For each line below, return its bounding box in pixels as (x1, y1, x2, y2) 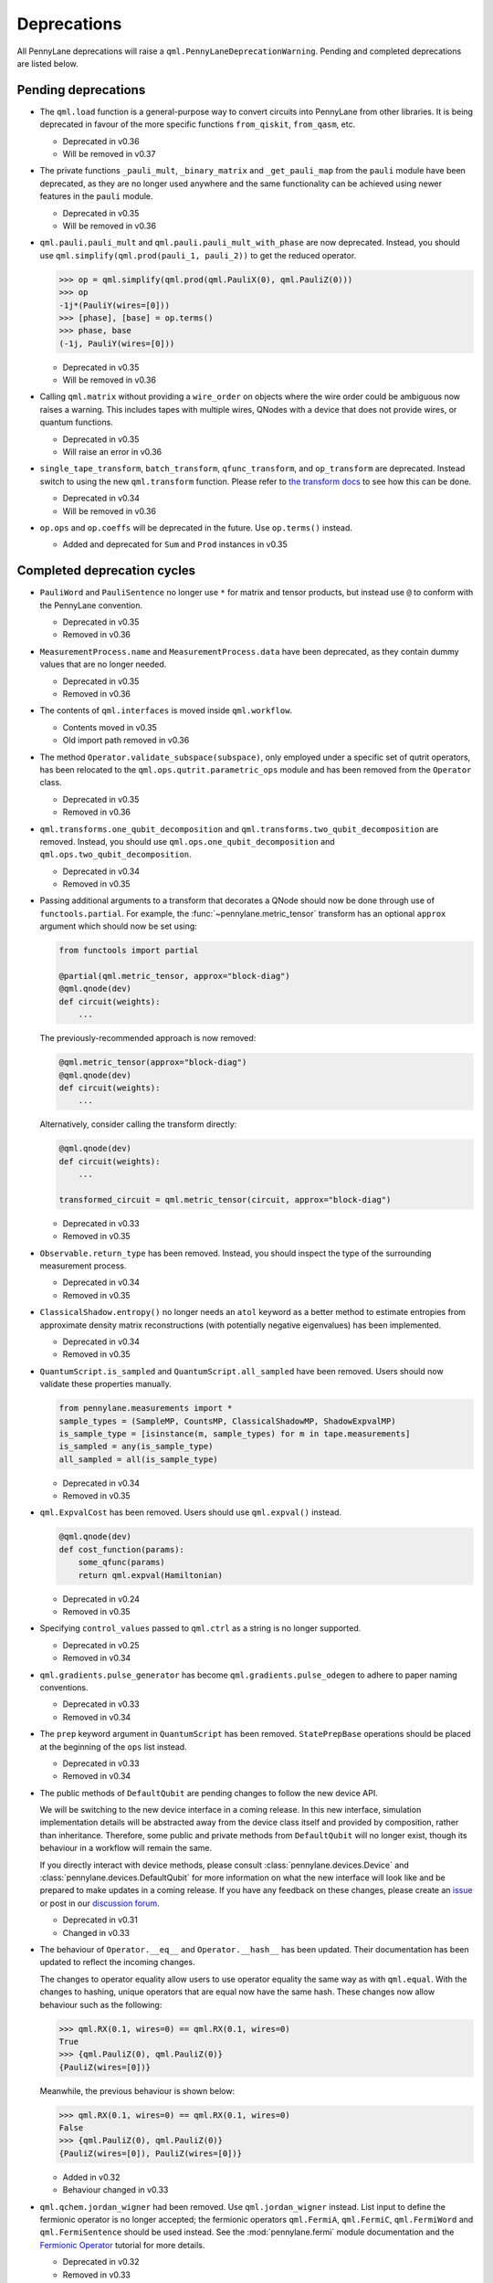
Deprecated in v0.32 (62, 2257, 140, 2267)
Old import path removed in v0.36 (62, 735, 190, 746)
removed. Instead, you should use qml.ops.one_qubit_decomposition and (39, 836, 335, 847)
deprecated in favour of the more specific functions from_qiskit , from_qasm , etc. (39, 119, 356, 130)
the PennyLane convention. (39, 599, 143, 611)
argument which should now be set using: (39, 921, 198, 931)
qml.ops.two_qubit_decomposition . (39, 849, 192, 860)
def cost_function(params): (58, 1544, 184, 1554)
